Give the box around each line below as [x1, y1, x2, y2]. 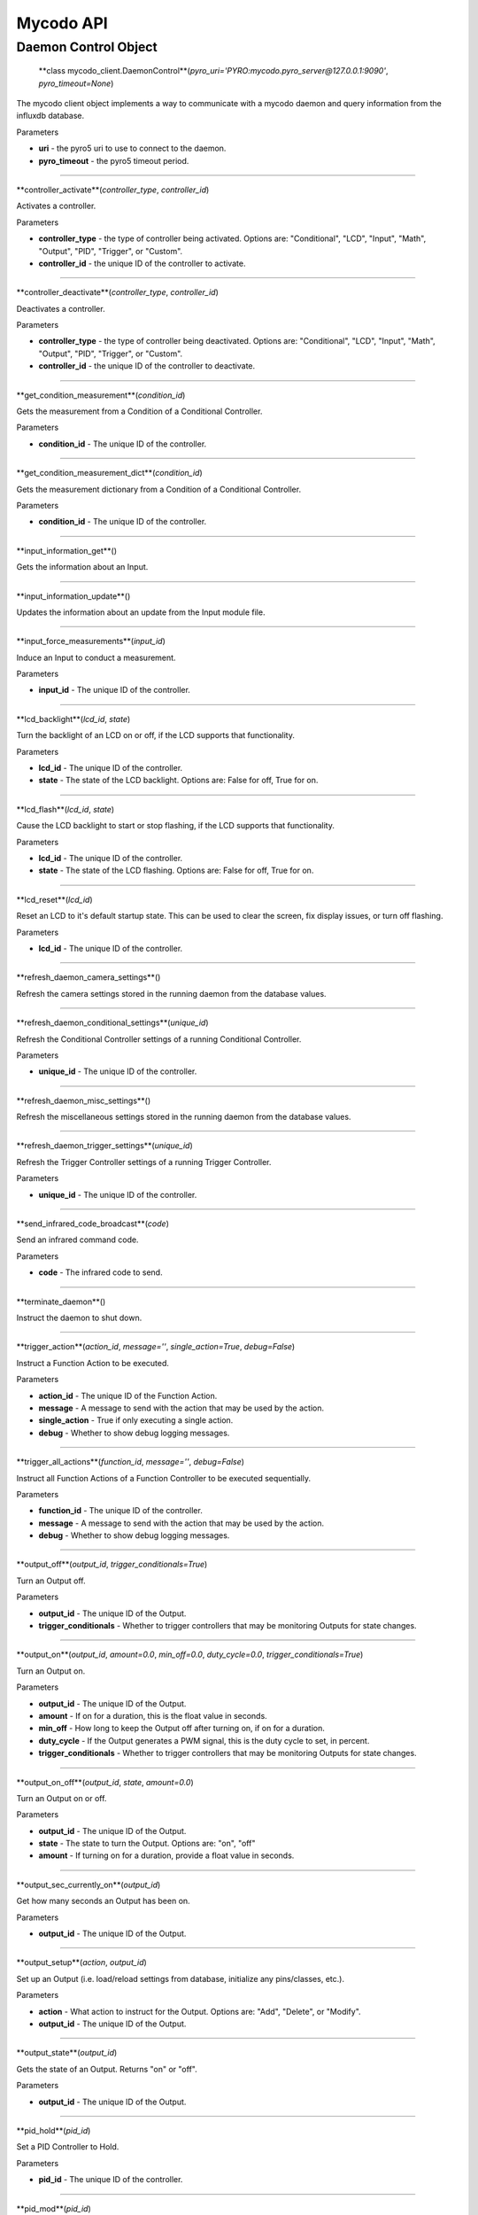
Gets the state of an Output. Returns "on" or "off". [16, 2063, 198, 2074]
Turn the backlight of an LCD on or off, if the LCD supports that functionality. [16, 730, 296, 741]
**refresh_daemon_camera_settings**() [16, 972, 161, 983]
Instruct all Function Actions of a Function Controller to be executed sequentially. [16, 1473, 312, 1483]
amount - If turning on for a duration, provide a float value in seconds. [38, 1850, 295, 1861]
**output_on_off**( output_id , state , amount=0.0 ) [16, 1776, 194, 1787]
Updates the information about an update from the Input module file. [16, 607, 266, 618]
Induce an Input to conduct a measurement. [16, 652, 176, 663]
